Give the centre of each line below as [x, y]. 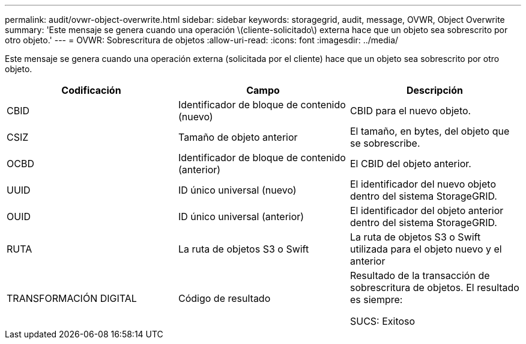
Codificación [91, 90]
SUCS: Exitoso [382, 321]
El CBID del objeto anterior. [410, 164]
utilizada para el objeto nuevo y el [426, 249]
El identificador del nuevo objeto [423, 184]
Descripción [434, 90]
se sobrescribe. [385, 143]
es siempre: [376, 299]
